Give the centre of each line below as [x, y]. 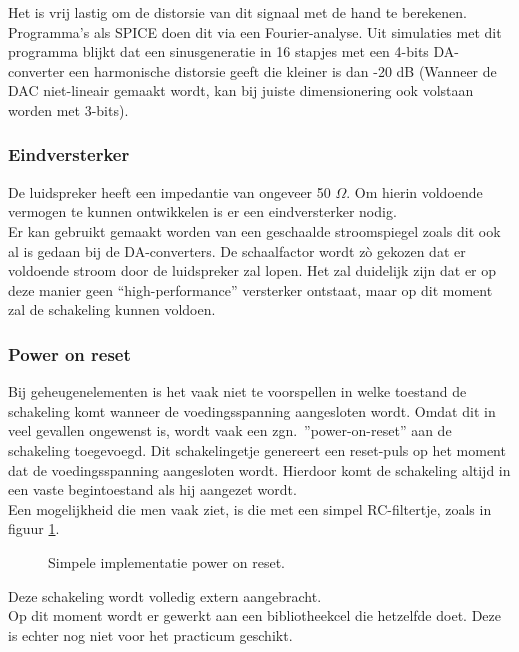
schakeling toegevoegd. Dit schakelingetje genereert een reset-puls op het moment [257, 449]
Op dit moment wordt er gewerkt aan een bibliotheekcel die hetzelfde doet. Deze [254, 615]
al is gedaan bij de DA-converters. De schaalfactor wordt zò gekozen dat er [237, 250]
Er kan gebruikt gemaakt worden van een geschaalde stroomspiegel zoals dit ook [254, 230]
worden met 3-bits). [68, 109]
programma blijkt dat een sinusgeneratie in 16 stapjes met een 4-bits [218, 51]
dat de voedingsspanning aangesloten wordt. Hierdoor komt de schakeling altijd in [259, 469]
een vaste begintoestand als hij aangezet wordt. [152, 489]
